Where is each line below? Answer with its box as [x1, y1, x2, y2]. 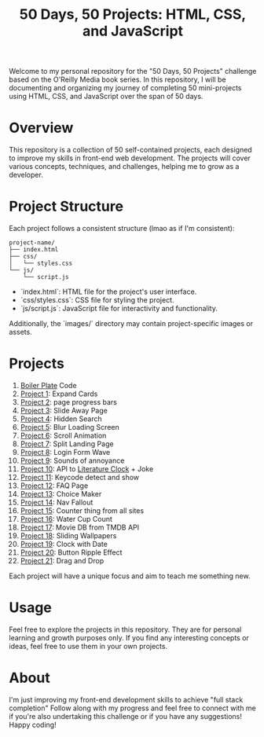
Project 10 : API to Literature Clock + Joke [20, 464, 154, 473]
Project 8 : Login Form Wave [20, 448, 111, 456]
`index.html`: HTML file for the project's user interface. [20, 287, 197, 296]
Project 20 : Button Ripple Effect [20, 548, 123, 557]
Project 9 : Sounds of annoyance [20, 456, 125, 465]
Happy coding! [9, 720, 57, 729]
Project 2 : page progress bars [20, 398, 117, 406]
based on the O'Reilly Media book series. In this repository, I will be [9, 75, 226, 84]
